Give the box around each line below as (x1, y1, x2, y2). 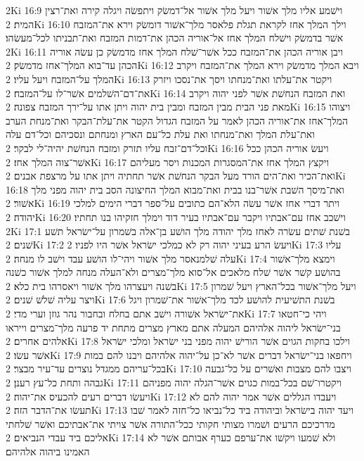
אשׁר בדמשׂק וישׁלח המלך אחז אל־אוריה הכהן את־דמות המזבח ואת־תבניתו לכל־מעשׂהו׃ (6, 30, 344, 45)
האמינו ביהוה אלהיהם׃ (6, 444, 90, 458)
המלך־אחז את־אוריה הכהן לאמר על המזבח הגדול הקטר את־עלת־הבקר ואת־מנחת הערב (6, 113, 349, 127)
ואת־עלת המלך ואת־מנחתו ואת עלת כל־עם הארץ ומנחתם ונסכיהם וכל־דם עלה (6, 127, 315, 141)
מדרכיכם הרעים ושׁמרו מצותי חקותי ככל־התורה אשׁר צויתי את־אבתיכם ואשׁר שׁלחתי (6, 416, 335, 431)
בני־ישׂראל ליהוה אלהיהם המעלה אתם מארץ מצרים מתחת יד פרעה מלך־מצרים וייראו (6, 320, 341, 334)
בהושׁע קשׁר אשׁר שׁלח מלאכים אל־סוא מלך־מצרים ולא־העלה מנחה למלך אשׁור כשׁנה (6, 265, 341, 279)
